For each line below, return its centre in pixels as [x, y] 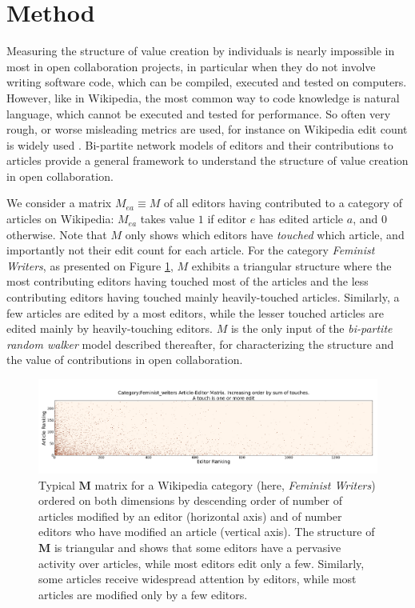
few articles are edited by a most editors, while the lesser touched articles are [195, 312]
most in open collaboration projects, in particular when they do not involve [191, 66]
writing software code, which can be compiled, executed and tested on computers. [207, 82]
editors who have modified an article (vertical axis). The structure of [207, 532]
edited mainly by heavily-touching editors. [110, 328]
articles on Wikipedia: [60, 219]
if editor [227, 219]
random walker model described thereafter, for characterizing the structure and [200, 344]
